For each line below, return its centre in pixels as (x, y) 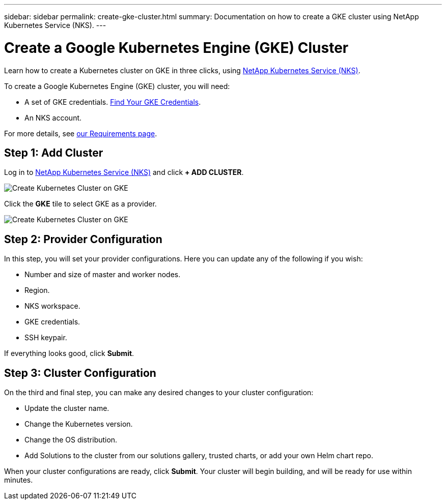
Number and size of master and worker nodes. (103, 275)
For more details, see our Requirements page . (81, 133)
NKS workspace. (52, 306)
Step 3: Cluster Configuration (80, 373)
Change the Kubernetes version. (79, 424)
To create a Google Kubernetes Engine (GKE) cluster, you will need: (117, 86)
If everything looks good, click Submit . (69, 353)
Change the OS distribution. (71, 440)
